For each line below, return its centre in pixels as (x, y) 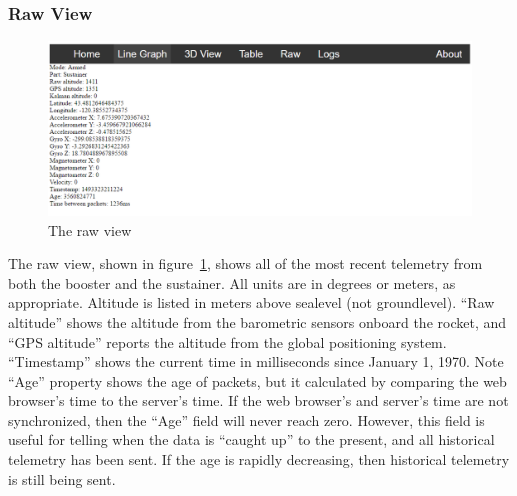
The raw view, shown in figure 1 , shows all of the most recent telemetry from (245, 263)
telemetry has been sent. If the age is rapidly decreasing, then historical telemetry (259, 459)
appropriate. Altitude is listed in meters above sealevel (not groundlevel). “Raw (251, 302)
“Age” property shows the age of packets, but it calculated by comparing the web (257, 380)
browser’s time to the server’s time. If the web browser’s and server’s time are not (258, 400)
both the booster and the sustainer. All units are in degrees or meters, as (232, 282)
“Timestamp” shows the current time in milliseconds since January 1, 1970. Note (256, 361)
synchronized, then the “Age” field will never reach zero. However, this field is (246, 419)
